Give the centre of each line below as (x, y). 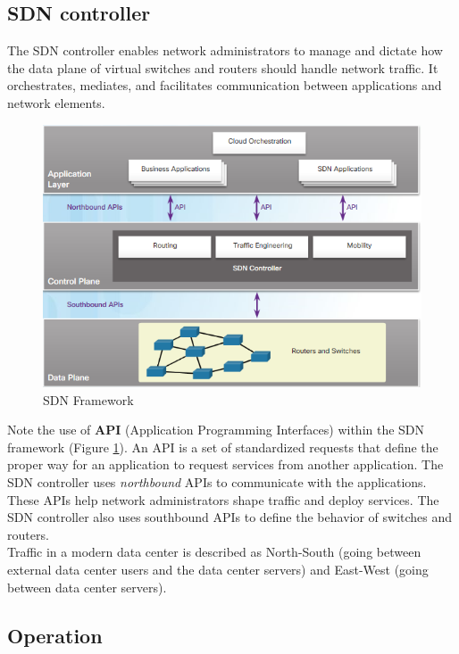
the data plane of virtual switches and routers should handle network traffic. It (223, 67)
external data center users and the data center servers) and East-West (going (218, 569)
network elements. (56, 102)
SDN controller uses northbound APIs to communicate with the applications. (217, 481)
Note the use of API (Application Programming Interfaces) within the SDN (216, 430)
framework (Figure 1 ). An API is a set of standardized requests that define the (223, 447)
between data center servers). (87, 587)
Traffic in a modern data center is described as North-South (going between (214, 552)
